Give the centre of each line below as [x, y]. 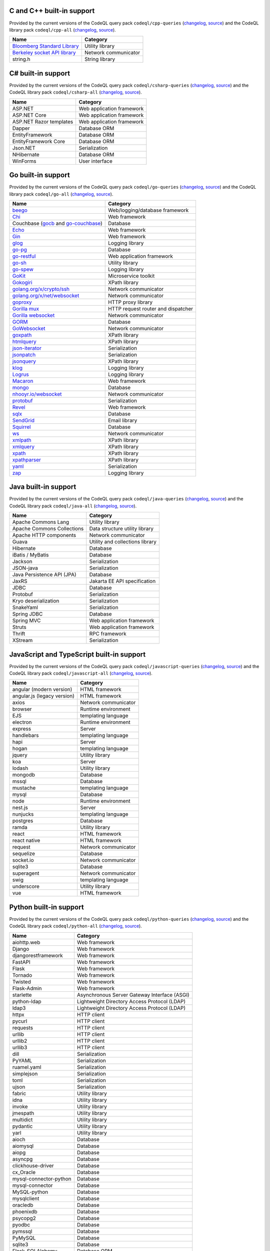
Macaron [23, 381]
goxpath [22, 335]
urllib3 [20, 1047]
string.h [21, 59]
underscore [26, 887]
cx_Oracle [24, 1172]
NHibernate [26, 154]
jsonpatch [24, 354]
